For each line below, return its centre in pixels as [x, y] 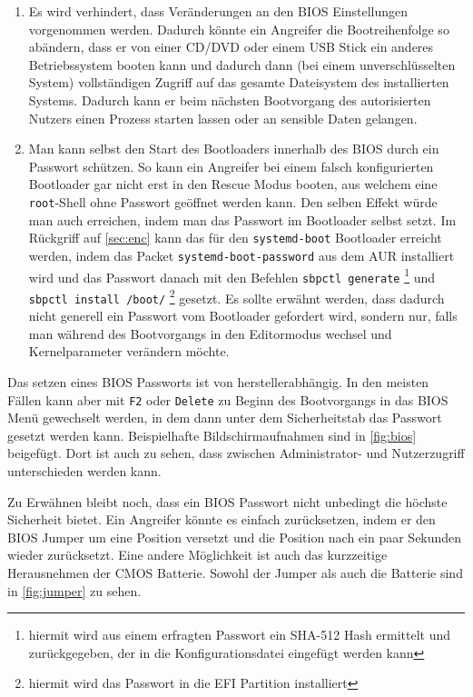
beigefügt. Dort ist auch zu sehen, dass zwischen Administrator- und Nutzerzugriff [236, 453]
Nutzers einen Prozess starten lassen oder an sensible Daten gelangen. [223, 118]
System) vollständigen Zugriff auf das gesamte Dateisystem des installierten [239, 82]
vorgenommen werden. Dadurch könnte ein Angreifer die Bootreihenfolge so [239, 29]
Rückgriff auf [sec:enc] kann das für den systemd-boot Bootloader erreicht [235, 238]
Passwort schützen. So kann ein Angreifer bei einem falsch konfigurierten [231, 166]
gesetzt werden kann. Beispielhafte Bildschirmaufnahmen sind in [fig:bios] [212, 435]
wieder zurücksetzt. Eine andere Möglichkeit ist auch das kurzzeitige [197, 555]
